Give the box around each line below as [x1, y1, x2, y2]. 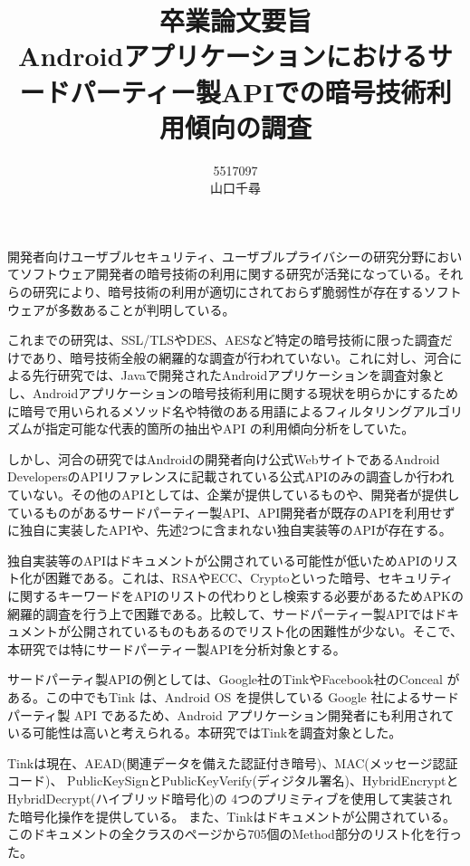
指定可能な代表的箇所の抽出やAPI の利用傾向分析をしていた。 [44, 419, 415, 438]
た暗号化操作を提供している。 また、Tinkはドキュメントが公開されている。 [7, 806, 456, 825]
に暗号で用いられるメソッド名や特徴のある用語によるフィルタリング [7, 401, 413, 420]
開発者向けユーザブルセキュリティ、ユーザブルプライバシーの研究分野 [7, 246, 425, 265]
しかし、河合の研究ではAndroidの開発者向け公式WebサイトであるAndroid [7, 449, 440, 468]
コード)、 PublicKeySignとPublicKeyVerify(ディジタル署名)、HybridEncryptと [7, 771, 459, 790]
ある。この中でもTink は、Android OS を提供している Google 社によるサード [7, 687, 460, 706]
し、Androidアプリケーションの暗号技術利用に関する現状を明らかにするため [7, 384, 459, 403]
